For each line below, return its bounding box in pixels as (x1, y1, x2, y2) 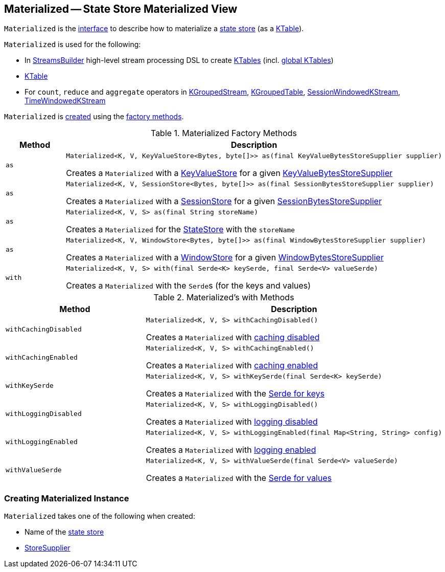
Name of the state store (25, 527, 104, 537)
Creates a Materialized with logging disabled (146, 416, 318, 427)
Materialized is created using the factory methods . (4, 112, 184, 121)
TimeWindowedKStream (25, 96, 106, 105)
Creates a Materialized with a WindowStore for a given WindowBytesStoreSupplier (66, 252, 384, 263)
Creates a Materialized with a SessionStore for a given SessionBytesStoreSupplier (66, 196, 382, 207)
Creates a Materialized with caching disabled (146, 332, 320, 343)
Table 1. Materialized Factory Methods (150, 128, 297, 139)
